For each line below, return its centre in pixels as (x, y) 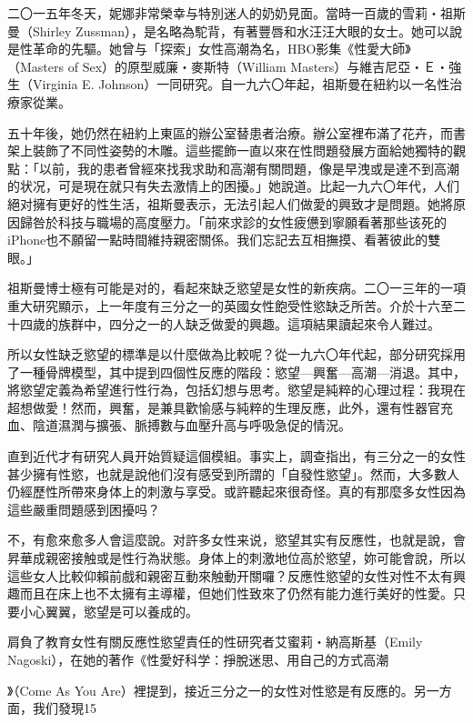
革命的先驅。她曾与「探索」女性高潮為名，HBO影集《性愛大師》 (221, 49)
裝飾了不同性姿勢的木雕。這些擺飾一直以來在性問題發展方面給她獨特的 (242, 151)
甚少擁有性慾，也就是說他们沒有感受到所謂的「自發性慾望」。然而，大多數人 (233, 473)
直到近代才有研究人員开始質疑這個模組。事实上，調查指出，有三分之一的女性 (236, 456)
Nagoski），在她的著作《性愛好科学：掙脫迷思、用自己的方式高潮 (198, 659)
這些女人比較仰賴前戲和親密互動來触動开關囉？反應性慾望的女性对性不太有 (230, 575)
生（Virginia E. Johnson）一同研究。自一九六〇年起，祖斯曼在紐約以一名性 (229, 84)
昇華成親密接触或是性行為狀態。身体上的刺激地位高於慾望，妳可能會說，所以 (236, 558)
